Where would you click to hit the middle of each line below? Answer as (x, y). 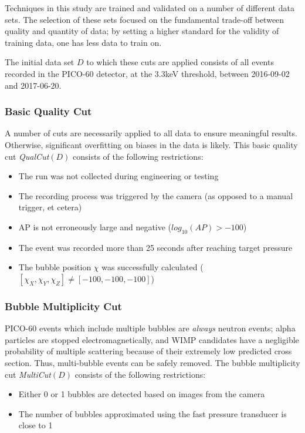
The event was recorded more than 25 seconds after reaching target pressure (155, 247)
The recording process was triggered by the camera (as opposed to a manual (156, 195)
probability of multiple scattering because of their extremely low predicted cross (148, 351)
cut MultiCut (28, 374)
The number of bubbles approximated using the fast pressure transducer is (152, 413)
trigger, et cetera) (50, 207)
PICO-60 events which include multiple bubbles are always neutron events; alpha (150, 328)
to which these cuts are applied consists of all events (180, 62)
